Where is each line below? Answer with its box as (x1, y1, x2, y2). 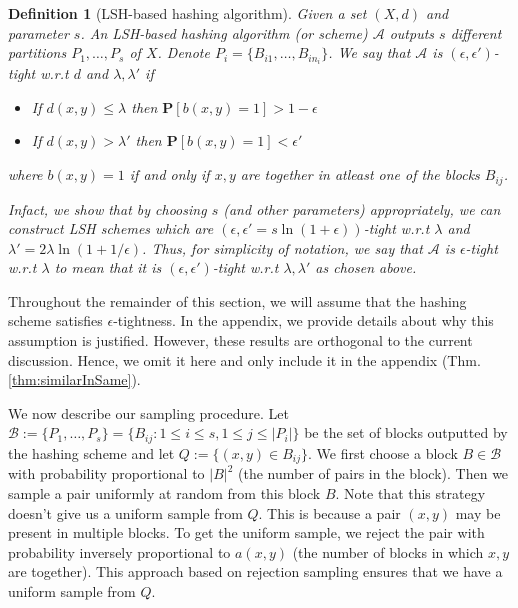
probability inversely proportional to (8, 541, 231, 562)
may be (455, 502, 501, 523)
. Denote (157, 42, 210, 63)
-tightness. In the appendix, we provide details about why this (113, 310, 494, 331)
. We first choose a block (308, 442, 458, 463)
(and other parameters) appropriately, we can (223, 198, 501, 219)
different (450, 22, 502, 43)
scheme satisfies (8, 310, 103, 331)
